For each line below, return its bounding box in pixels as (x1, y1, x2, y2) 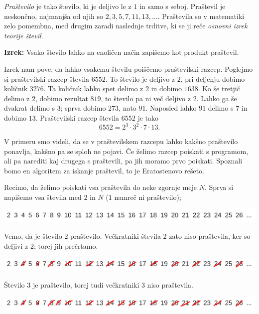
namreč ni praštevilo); (114, 192, 181, 202)
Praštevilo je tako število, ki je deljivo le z (4, 1, 131, 11)
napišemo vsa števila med (4, 192, 82, 202)
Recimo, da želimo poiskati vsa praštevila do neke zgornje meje (4, 182, 197, 192)
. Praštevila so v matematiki (157, 10, 245, 21)
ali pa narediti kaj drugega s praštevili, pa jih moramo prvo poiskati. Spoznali (4, 156, 243, 166)
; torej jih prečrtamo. (33, 240, 98, 251)
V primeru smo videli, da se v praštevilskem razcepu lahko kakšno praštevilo (4, 136, 238, 147)
